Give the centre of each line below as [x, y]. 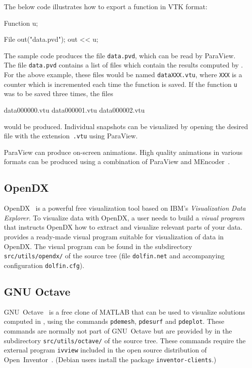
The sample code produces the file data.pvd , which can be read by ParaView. [120, 55]
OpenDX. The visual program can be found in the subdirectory [98, 246]
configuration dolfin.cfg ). [44, 265]
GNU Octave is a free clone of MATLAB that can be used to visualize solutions [125, 311]
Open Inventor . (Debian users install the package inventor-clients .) [110, 359]
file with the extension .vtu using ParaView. [71, 136]
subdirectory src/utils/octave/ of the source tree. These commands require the [125, 340]
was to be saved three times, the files [59, 93]
